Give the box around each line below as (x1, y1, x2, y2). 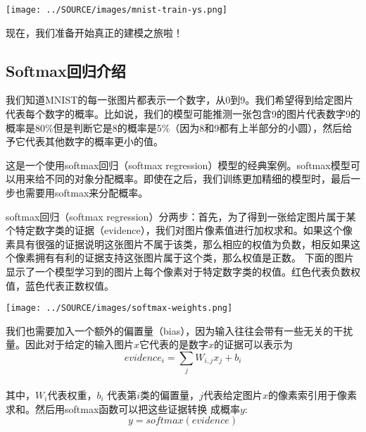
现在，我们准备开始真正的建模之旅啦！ (6, 25, 183, 39)
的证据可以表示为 (214, 337, 294, 352)
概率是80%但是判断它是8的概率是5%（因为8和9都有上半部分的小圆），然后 (6, 120, 343, 135)
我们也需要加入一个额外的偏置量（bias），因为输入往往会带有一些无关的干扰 (6, 323, 353, 338)
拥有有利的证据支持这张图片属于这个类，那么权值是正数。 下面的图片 (34, 250, 354, 265)
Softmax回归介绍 (6, 59, 126, 81)
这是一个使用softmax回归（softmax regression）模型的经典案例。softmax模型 (6, 157, 351, 172)
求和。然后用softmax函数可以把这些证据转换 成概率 (6, 401, 240, 416)
